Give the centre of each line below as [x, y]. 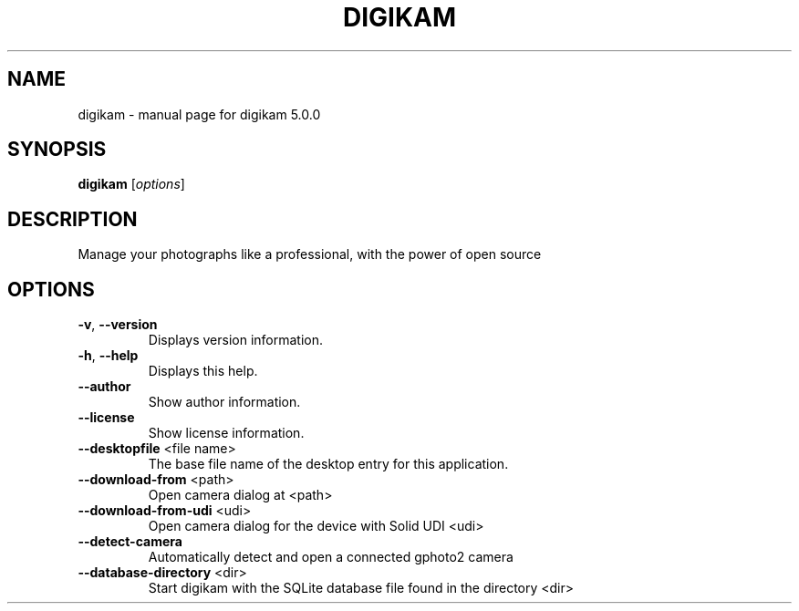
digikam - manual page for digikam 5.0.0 [199, 114]
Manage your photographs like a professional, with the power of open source [310, 254]
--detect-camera [130, 542]
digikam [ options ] [131, 184]
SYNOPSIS [57, 150]
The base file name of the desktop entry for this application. [328, 464]
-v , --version [118, 325]
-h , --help [108, 356]
